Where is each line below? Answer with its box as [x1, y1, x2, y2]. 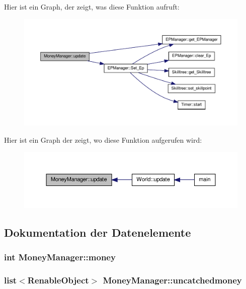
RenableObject [27, 273, 89, 286]
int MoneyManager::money [4, 251, 116, 263]
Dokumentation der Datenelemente [4, 224, 191, 240]
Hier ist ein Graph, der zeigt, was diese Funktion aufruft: [4, 2, 180, 12]
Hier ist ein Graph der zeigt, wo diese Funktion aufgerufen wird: [4, 134, 202, 145]
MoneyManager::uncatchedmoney [103, 273, 242, 286]
